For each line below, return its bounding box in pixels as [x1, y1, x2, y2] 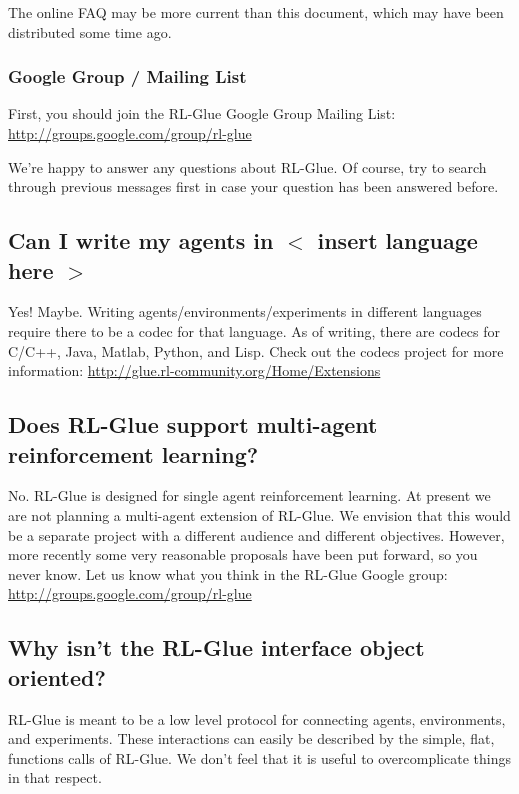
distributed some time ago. [8, 21, 172, 42]
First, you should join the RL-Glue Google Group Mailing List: [8, 103, 396, 124]
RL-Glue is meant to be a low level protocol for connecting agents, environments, [8, 708, 506, 729]
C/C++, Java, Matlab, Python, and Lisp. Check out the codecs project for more [8, 340, 504, 361]
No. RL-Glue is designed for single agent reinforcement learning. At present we [8, 485, 491, 506]
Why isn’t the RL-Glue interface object [8, 632, 425, 663]
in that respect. [8, 767, 102, 788]
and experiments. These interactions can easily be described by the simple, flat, [8, 728, 495, 749]
